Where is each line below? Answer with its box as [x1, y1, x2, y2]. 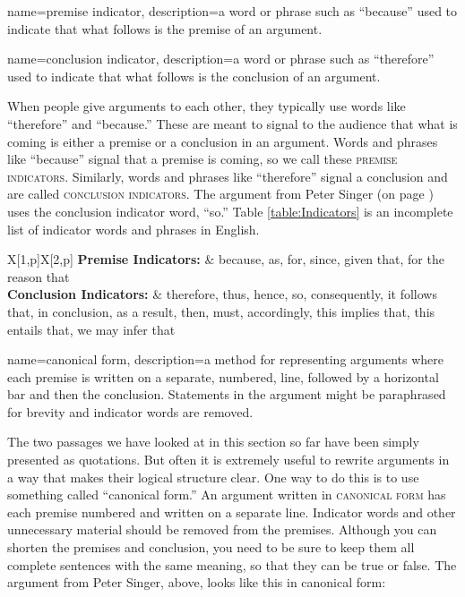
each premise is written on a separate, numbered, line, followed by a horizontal [7, 367, 439, 386]
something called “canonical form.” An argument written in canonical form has [7, 485, 446, 504]
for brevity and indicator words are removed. [7, 402, 254, 421]
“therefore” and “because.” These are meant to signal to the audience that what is [7, 114, 458, 132]
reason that [7, 267, 70, 286]
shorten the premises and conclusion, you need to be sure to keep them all [7, 538, 415, 557]
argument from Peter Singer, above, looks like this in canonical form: [7, 573, 386, 592]
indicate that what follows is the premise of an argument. [7, 19, 323, 38]
